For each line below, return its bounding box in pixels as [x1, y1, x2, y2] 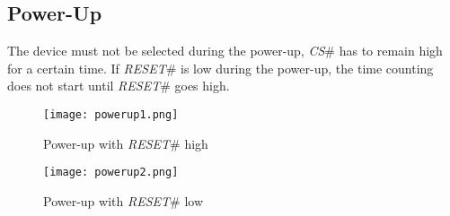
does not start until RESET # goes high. [7, 76, 230, 95]
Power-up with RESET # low [43, 191, 203, 210]
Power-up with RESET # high [43, 134, 208, 152]
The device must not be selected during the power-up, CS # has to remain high [7, 41, 443, 60]
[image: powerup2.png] [43, 166, 179, 179]
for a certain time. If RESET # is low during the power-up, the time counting [7, 58, 434, 77]
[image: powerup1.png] [43, 108, 179, 121]
